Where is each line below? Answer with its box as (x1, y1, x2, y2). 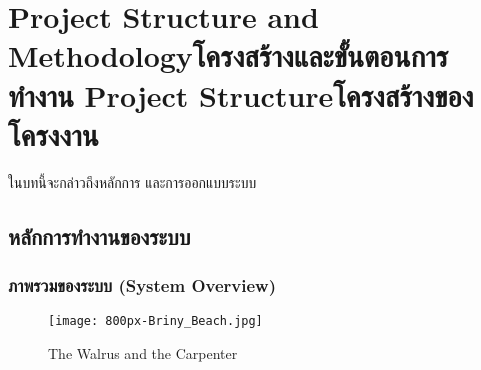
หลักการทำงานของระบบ (8, 220, 191, 251)
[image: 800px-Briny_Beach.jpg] (48, 314, 263, 329)
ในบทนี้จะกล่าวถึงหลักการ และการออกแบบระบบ (8, 171, 257, 192)
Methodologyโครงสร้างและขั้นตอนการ (8, 35, 449, 76)
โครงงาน (8, 113, 99, 154)
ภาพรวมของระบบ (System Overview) (8, 272, 277, 297)
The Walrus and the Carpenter (48, 342, 238, 363)
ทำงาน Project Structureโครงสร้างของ (8, 74, 474, 115)
